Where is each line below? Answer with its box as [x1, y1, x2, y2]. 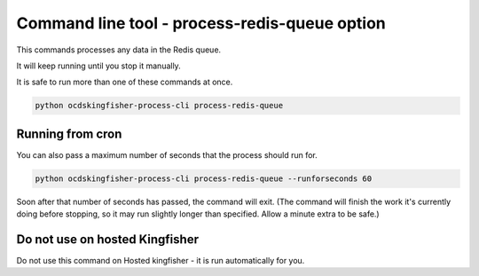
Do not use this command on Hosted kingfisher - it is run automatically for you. [16, 256, 305, 266]
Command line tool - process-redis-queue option [16, 13, 386, 33]
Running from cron [16, 126, 122, 141]
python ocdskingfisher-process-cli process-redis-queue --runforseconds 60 [35, 173, 373, 184]
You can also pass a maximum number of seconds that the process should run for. [16, 149, 318, 160]
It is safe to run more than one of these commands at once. [16, 76, 233, 88]
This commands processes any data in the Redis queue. [16, 44, 222, 55]
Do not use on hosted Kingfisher [16, 232, 200, 247]
